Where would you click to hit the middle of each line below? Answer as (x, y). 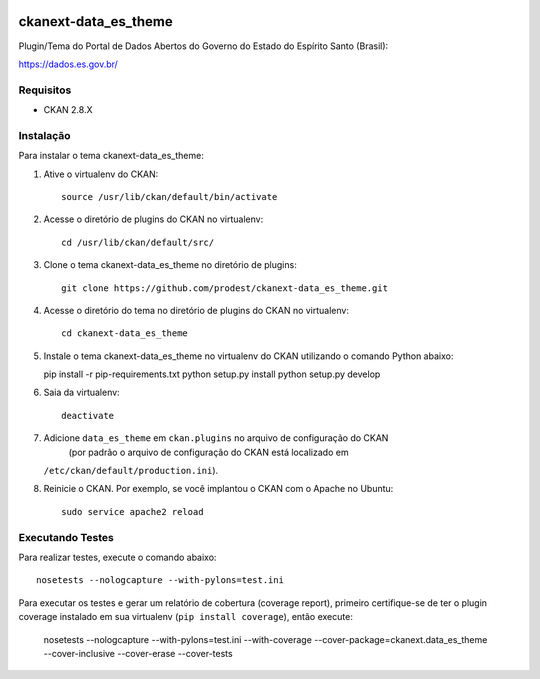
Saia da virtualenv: (81, 392)
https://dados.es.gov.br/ (68, 64)
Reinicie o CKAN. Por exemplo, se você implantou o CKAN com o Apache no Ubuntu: (218, 489)
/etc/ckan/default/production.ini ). (131, 471)
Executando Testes (66, 537)
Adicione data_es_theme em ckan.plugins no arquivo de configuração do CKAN (216, 438)
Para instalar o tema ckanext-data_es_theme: (111, 156)
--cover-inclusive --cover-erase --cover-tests (138, 653)
